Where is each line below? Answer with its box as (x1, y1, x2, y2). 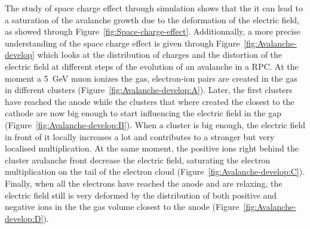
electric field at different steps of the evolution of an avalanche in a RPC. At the (5, 60, 299, 72)
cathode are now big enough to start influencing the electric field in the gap (5, 107, 281, 119)
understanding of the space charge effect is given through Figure (5, 36, 240, 49)
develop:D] (5, 212, 44, 224)
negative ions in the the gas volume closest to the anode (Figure (5, 200, 240, 213)
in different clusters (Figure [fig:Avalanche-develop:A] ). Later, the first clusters (5, 83, 293, 96)
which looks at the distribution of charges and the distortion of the (37, 48, 283, 61)
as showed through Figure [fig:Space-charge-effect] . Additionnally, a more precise (5, 25, 300, 38)
